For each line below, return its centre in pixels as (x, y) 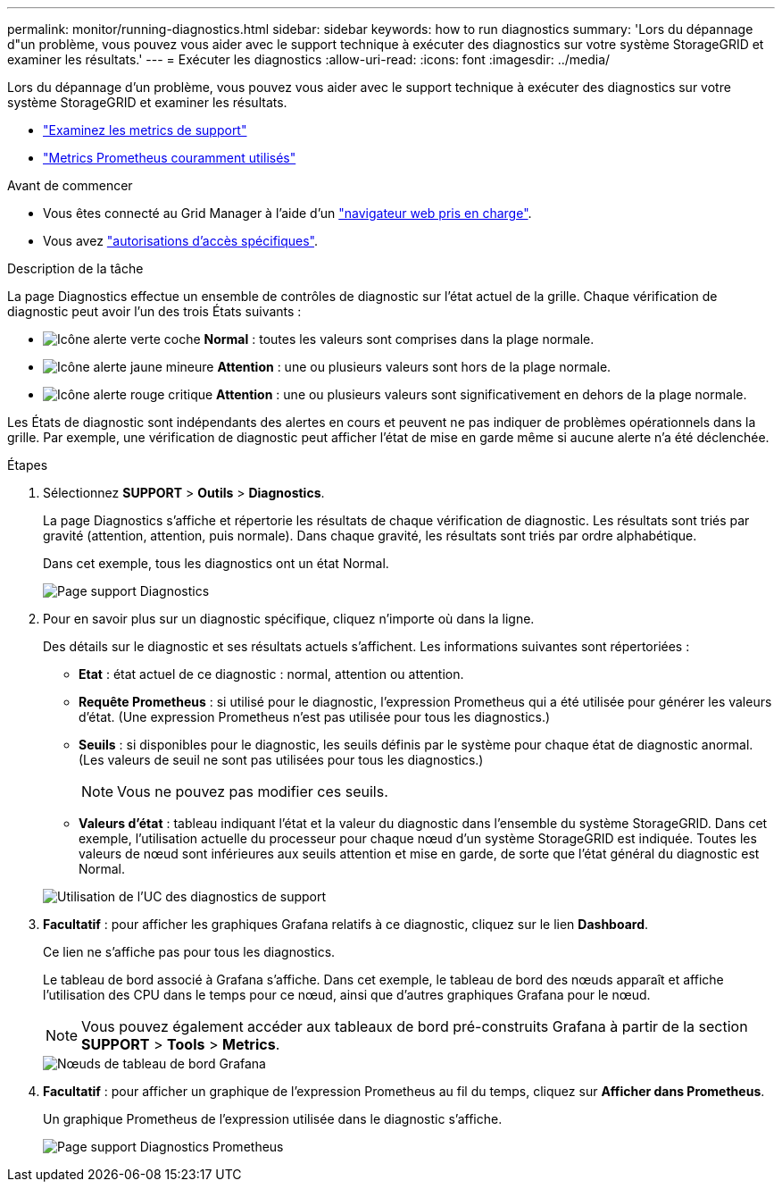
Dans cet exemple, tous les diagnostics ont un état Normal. (216, 563)
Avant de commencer (70, 185)
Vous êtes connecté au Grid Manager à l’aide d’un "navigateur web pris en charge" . (287, 213)
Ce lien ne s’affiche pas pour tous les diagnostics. (189, 952)
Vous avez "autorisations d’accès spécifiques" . (181, 241)
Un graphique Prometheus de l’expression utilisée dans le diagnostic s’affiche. (273, 1119)
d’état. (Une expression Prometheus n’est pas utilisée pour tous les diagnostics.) (315, 717)
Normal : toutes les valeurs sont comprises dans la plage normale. (399, 339)
